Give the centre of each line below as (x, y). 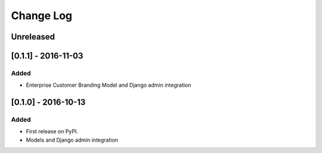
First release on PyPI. (52, 131)
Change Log (42, 16)
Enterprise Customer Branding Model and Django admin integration (109, 85)
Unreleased (33, 37)
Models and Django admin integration (72, 140)
